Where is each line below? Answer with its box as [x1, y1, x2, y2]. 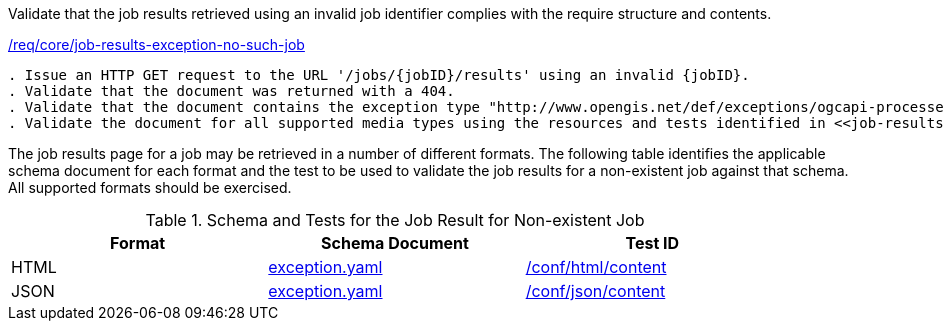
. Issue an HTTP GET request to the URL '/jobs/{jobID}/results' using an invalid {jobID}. [8, 67, 750, 83]
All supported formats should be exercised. [8, 179, 292, 196]
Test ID [625, 233, 680, 253]
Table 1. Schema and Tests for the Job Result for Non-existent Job [145, 210, 645, 230]
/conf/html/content [525, 257, 667, 277]
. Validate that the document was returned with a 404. [8, 83, 455, 99]
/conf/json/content [525, 281, 666, 301]
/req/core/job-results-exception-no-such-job [8, 36, 305, 53]
